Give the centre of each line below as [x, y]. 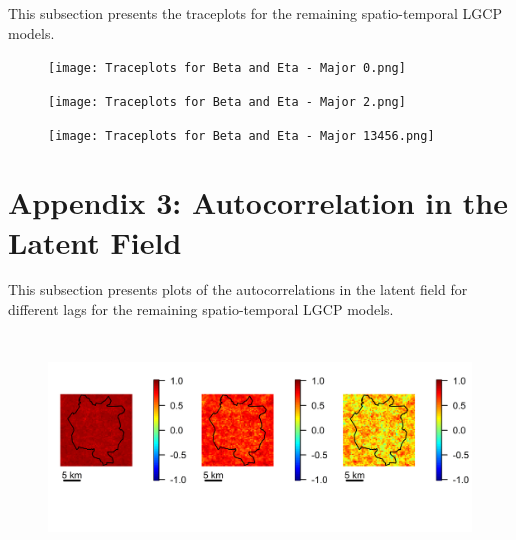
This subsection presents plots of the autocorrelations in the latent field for [238, 289]
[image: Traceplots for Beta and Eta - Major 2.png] [227, 101]
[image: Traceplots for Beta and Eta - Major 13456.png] [241, 135]
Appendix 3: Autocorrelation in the [258, 202]
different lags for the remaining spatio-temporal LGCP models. [201, 309]
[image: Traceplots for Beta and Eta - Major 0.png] [227, 68]
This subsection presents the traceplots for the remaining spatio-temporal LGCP [255, 13]
